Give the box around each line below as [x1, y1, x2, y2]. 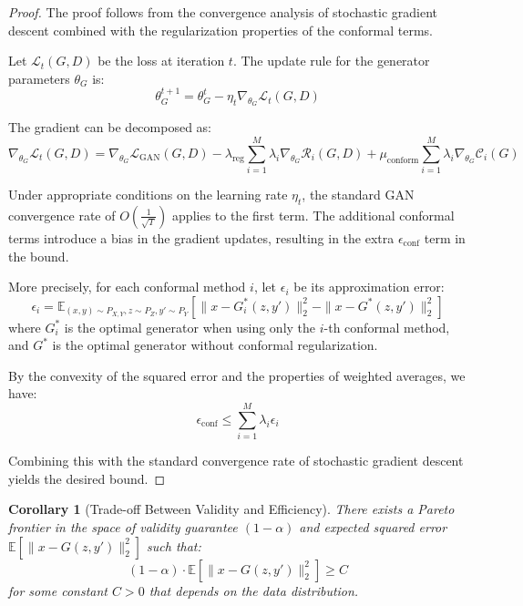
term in [424, 228, 466, 247]
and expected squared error [299, 517, 447, 536]
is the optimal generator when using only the [64, 317, 316, 336]
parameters [8, 68, 70, 87]
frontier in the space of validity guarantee [8, 517, 238, 536]
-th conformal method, [323, 317, 450, 336]
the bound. [8, 246, 69, 265]
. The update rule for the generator [232, 51, 430, 70]
